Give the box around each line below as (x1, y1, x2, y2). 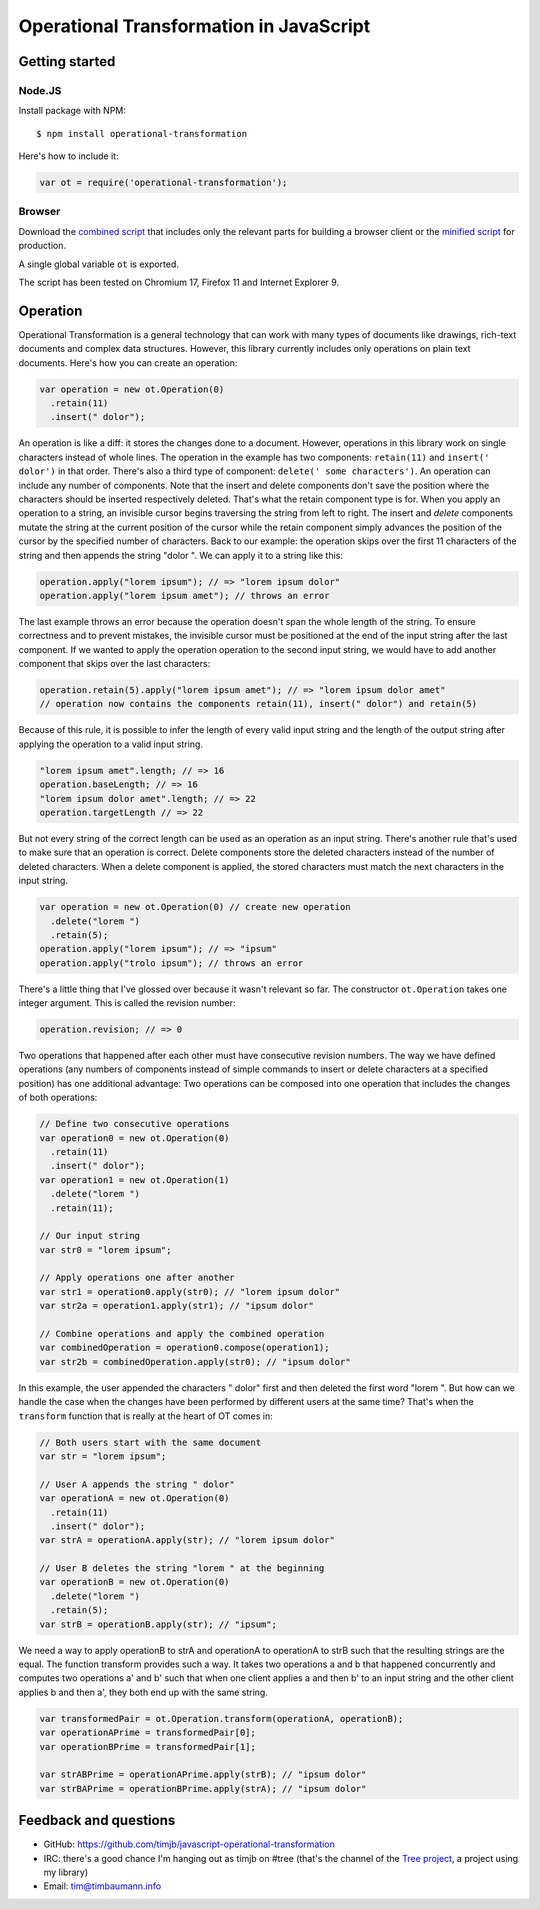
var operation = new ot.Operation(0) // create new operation (39, 901, 351, 913)
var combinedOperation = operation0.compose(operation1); (39, 1342, 330, 1354)
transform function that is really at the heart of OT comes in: (18, 1410, 274, 1422)
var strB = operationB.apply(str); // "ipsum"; (39, 1618, 277, 1630)
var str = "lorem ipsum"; (39, 1450, 167, 1462)
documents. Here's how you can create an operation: (18, 356, 238, 369)
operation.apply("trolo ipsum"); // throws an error (39, 957, 304, 969)
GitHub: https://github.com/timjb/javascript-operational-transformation (43, 1838, 335, 1850)
